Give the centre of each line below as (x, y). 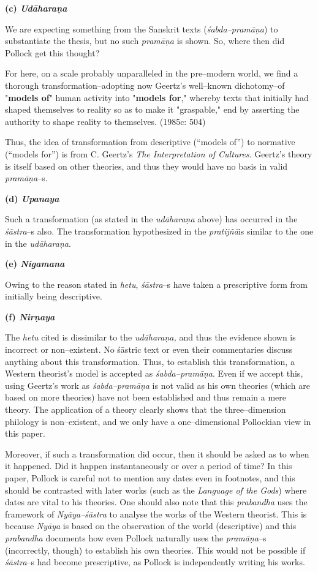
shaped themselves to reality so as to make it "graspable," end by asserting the (152, 109)
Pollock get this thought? (52, 52)
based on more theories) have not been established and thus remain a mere (146, 397)
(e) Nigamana (35, 264)
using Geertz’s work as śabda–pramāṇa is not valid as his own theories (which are (158, 385)
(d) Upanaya (32, 198)
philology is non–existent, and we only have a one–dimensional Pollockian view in (158, 421)
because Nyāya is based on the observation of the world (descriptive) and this (151, 526)
